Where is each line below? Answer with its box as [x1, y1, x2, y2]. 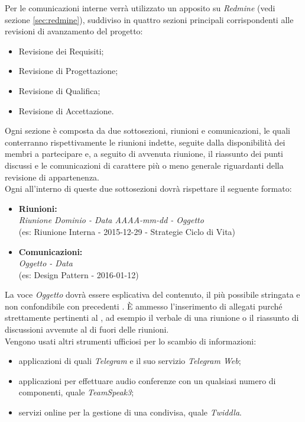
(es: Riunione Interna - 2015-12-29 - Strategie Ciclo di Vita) [18, 225, 236, 237]
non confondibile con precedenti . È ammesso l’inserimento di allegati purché [5, 299, 283, 312]
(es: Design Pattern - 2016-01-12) [18, 268, 139, 281]
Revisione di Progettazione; [18, 65, 118, 77]
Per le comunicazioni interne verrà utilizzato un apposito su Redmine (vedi [5, 2, 275, 14]
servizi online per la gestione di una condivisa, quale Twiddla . [18, 406, 242, 418]
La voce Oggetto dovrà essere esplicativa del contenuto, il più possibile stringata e [5, 288, 300, 301]
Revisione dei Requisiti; [18, 44, 104, 57]
